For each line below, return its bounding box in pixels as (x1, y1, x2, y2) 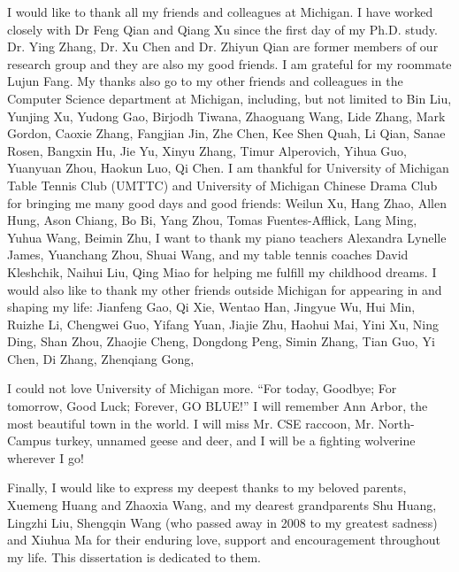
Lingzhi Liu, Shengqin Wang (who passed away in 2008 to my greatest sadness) (7, 513, 438, 531)
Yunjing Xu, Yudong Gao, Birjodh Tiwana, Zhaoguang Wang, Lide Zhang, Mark (7, 106, 446, 125)
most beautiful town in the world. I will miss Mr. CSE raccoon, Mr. (7, 414, 375, 432)
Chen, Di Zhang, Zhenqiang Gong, (7, 349, 195, 367)
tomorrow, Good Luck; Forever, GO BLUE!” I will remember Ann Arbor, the (7, 397, 428, 415)
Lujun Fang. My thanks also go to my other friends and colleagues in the (7, 72, 403, 90)
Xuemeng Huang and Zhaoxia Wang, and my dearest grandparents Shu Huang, (7, 496, 437, 514)
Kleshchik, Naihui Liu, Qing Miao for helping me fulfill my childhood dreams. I (7, 262, 437, 281)
